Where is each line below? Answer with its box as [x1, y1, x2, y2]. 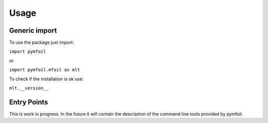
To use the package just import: [9, 40, 74, 46]
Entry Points [9, 98, 48, 106]
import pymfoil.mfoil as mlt [9, 67, 80, 73]
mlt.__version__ [9, 85, 49, 91]
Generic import [9, 26, 57, 35]
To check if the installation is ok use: [9, 76, 84, 82]
